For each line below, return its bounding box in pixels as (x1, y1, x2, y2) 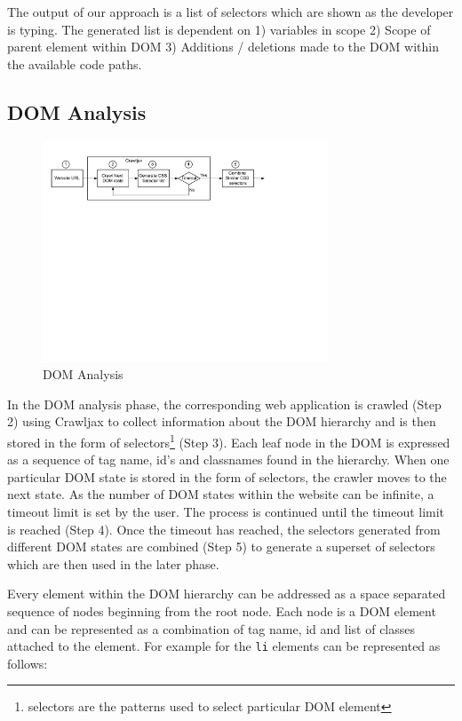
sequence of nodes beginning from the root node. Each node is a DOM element (7, 601, 436, 620)
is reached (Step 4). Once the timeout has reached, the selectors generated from (7, 519, 441, 538)
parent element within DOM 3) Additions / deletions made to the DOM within (7, 37, 439, 56)
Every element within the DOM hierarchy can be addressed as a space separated (7, 584, 446, 603)
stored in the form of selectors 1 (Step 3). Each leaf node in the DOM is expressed (7, 430, 450, 451)
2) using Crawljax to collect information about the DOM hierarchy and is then (7, 412, 436, 431)
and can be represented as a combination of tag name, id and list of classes (7, 619, 416, 638)
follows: (7, 654, 48, 672)
